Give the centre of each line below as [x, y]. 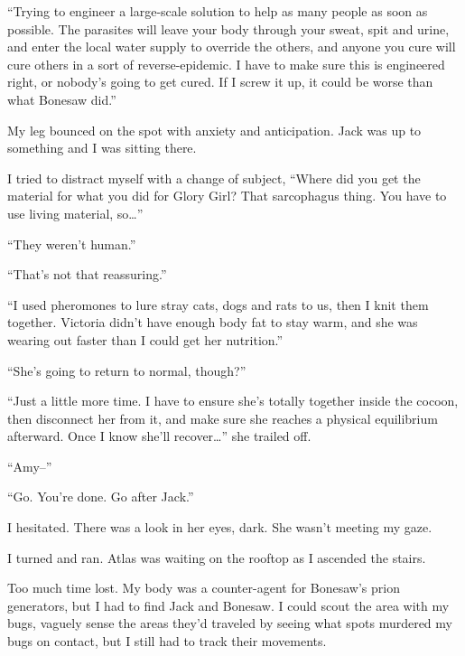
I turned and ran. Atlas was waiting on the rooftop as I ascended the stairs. [217, 557]
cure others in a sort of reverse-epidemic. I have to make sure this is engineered [226, 64]
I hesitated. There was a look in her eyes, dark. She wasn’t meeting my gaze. [220, 527]
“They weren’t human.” [72, 244]
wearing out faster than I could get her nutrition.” [145, 339]
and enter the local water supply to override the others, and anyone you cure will [232, 47]
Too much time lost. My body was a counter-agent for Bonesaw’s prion [204, 588]
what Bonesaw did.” [62, 99]
